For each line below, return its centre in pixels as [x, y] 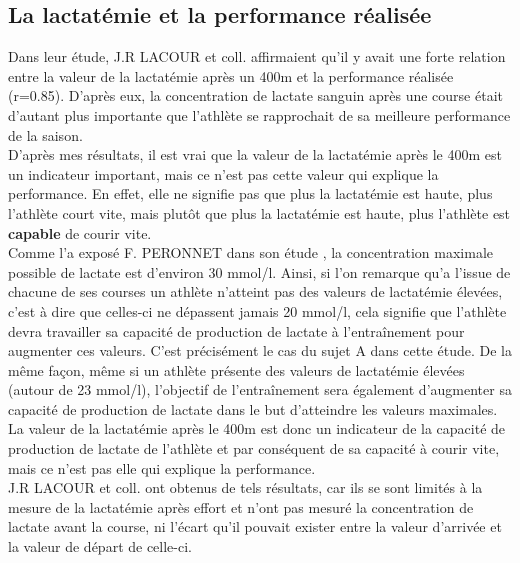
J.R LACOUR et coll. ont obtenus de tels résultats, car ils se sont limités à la [245, 487]
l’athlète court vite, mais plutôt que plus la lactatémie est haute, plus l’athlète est [259, 212]
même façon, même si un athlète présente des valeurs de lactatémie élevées [236, 369]
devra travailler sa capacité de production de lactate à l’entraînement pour [236, 330]
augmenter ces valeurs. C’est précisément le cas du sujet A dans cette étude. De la [260, 350]
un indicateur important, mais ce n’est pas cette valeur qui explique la [223, 173]
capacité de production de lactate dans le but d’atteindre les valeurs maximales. [253, 408]
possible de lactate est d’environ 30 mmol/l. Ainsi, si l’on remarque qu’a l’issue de [259, 271]
